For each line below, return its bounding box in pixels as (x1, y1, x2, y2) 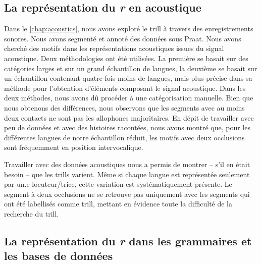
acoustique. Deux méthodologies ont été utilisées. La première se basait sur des (4, 52, 248, 63)
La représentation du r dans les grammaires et (4, 233, 252, 248)
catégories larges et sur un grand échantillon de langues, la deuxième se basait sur (4, 63, 257, 73)
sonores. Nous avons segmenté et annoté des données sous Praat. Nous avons (4, 33, 241, 43)
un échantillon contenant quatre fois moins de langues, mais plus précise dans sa (4, 73, 252, 83)
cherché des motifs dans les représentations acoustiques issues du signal (4, 43, 224, 54)
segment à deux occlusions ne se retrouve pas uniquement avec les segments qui (4, 188, 250, 199)
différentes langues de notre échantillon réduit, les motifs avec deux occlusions (4, 132, 245, 142)
